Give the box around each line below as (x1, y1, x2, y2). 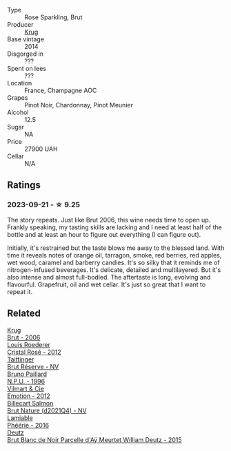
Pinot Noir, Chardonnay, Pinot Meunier (24, 101, 133, 109)
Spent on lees (7, 65, 47, 72)
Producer (7, 21, 34, 28)
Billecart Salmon (7, 399, 54, 407)
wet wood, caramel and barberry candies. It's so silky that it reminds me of (7, 258, 220, 266)
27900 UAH (24, 145, 58, 153)
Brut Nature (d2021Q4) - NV (7, 406, 88, 415)
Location (7, 79, 32, 87)
